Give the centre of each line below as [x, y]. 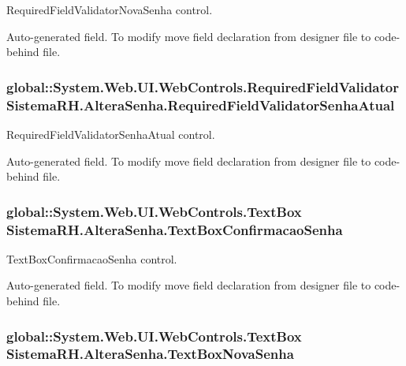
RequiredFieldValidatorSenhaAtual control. [111, 134]
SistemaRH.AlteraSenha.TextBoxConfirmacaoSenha [175, 229]
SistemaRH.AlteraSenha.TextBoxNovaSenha [150, 354]
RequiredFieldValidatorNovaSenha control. [110, 9]
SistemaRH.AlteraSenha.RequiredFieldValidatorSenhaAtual [201, 105]
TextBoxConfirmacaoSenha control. [92, 258]
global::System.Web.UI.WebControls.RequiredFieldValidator [203, 86]
